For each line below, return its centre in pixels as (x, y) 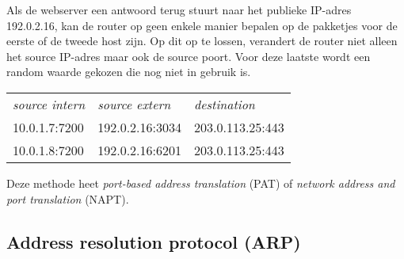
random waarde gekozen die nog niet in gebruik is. (129, 72)
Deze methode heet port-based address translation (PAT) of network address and (201, 183)
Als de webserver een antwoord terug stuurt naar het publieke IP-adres (179, 10)
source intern (49, 104)
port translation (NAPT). (68, 198)
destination (225, 104)
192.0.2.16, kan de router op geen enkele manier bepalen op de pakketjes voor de (202, 25)
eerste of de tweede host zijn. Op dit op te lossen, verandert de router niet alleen (202, 41)
